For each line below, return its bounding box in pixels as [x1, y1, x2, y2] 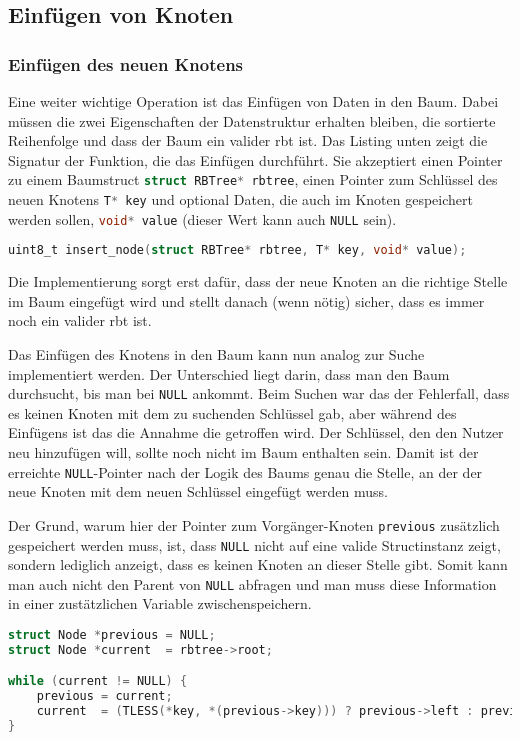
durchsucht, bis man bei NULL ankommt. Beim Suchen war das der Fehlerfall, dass [8, 383, 510, 404]
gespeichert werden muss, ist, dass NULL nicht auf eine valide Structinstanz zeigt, [8, 534, 501, 555]
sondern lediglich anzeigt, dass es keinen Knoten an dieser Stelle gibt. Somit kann [8, 554, 508, 575]
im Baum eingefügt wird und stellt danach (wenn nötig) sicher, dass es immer [8, 290, 485, 311]
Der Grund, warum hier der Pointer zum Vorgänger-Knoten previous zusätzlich [8, 514, 500, 535]
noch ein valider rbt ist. [8, 310, 152, 331]
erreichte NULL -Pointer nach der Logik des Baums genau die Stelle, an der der [8, 461, 483, 482]
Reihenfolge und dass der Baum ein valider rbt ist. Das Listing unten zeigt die [8, 130, 488, 151]
